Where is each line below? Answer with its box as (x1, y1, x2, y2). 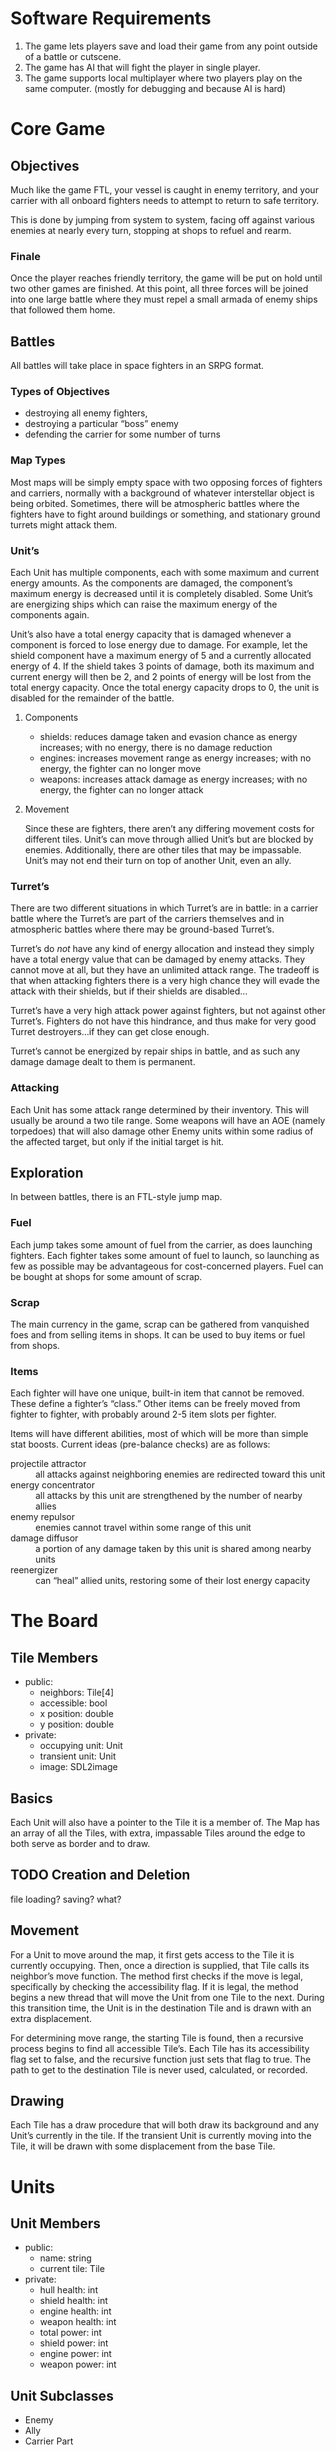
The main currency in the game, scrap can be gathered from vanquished (10, 1318, 310, 1330)
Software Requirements (10, 7, 212, 30)
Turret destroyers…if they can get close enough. (10, 1026, 210, 1038)
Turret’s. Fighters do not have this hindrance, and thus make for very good (10, 1015, 317, 1027)
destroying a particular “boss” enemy (24, 418, 179, 430)
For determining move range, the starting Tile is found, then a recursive (10, 2032, 304, 2044)
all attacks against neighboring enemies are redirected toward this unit (35, 1468, 326, 1481)
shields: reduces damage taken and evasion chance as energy (39, 730, 298, 742)
